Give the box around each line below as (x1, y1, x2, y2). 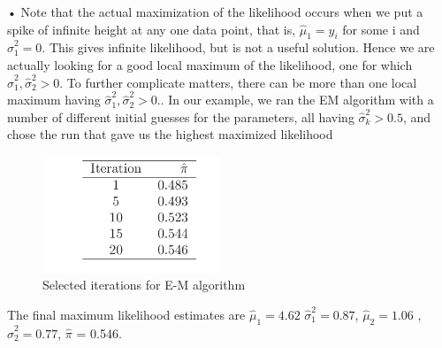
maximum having (7, 90, 101, 109)
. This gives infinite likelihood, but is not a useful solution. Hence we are (42, 38, 435, 57)
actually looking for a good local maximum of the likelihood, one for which (7, 55, 413, 73)
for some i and (342, 19, 420, 38)
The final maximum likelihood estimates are (7, 305, 246, 323)
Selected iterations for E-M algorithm (42, 275, 246, 294)
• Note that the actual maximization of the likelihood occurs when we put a (7, 3, 423, 20)
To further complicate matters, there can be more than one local (66, 73, 417, 91)
